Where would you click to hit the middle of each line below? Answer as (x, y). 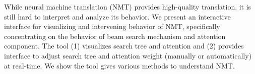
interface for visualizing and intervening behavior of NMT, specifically (112, 26)
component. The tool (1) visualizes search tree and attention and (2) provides (124, 46)
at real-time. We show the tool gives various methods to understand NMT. (119, 65)
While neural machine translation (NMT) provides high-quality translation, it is (128, 6)
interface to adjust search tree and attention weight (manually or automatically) (128, 55)
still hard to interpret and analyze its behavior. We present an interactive (117, 16)
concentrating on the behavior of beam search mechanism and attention (115, 36)
